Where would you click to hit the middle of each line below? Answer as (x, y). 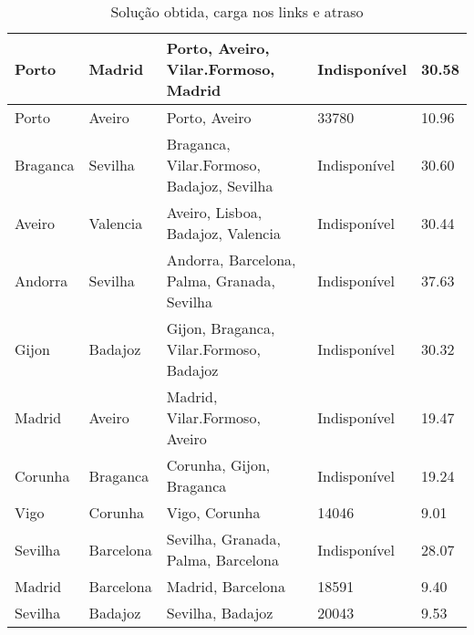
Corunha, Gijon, (218, 465)
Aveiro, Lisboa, (214, 212)
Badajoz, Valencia (223, 233)
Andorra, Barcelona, (231, 260)
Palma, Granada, (221, 281)
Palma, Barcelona (222, 560)
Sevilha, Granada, (223, 539)
